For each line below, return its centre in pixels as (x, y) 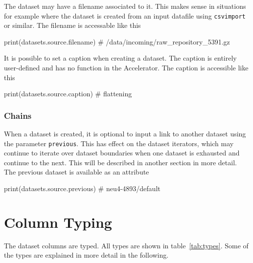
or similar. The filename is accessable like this (72, 25)
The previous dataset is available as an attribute (77, 172)
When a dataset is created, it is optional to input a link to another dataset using (125, 134)
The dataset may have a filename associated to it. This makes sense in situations (125, 6)
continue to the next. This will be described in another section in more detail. (120, 162)
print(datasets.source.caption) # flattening (68, 94)
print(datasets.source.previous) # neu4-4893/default (82, 188)
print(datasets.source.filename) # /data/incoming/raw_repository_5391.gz (117, 41)
